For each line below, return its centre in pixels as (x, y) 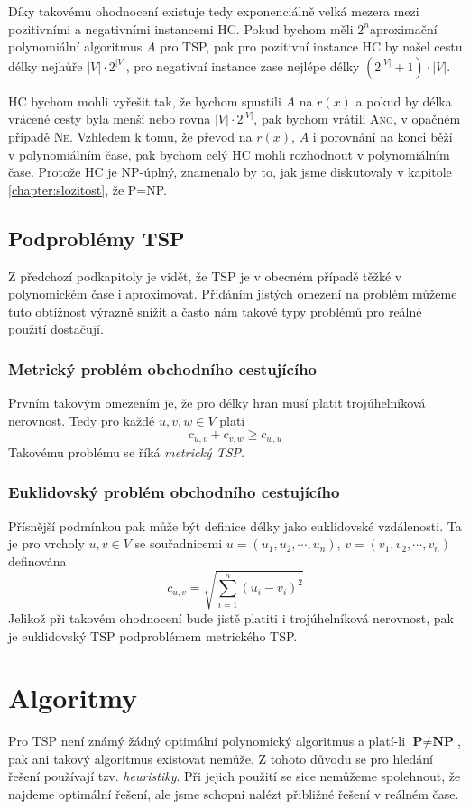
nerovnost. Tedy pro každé (82, 420)
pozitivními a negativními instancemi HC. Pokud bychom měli (181, 28)
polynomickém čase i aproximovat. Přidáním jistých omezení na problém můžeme (233, 294)
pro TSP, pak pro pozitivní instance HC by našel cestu (311, 46)
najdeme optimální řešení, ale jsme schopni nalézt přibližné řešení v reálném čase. (234, 794)
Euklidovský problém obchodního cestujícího (174, 492)
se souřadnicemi (179, 543)
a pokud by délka (404, 101)
